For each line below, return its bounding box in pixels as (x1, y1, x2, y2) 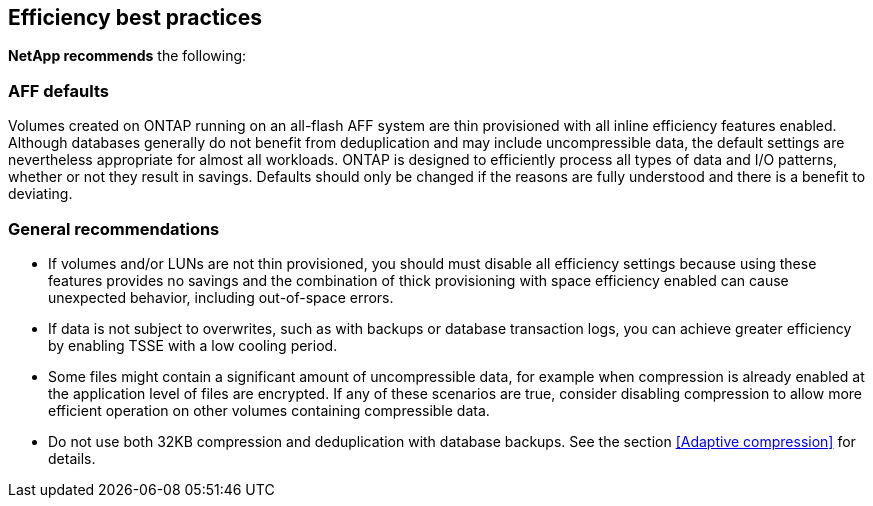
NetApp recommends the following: (8, 47, 247, 65)
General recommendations (8, 218, 220, 239)
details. (48, 449, 96, 467)
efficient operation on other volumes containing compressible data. (48, 401, 490, 419)
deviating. (8, 185, 73, 203)
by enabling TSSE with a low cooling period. (48, 336, 338, 354)
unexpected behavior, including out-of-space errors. (48, 288, 394, 306)
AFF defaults (8, 80, 109, 101)
